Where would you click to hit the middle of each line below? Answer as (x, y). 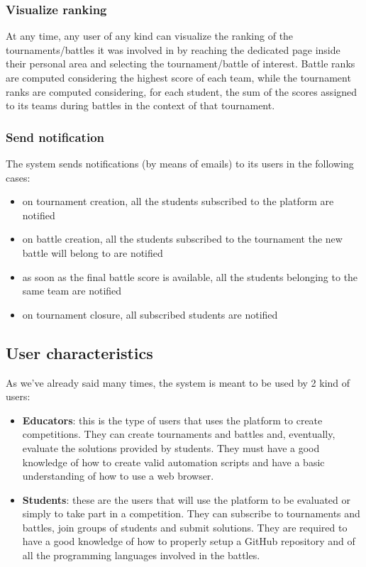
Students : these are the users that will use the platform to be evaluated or (186, 499)
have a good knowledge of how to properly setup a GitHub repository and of (189, 541)
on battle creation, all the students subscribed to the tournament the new (182, 239)
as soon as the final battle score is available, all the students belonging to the (190, 276)
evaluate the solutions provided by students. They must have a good (171, 447)
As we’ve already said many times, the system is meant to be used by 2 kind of (178, 382)
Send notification (55, 137)
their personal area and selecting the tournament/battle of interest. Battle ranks (181, 64)
